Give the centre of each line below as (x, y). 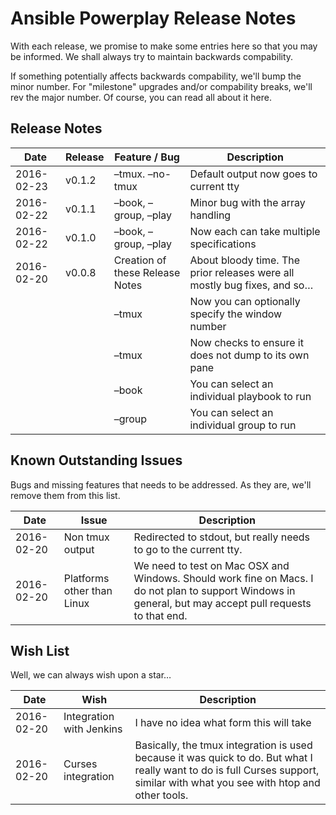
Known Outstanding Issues (96, 460)
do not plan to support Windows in (214, 590)
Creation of (140, 260)
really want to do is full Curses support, (227, 770)
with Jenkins (93, 729)
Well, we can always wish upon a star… (91, 675)
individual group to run (243, 425)
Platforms (86, 578)
